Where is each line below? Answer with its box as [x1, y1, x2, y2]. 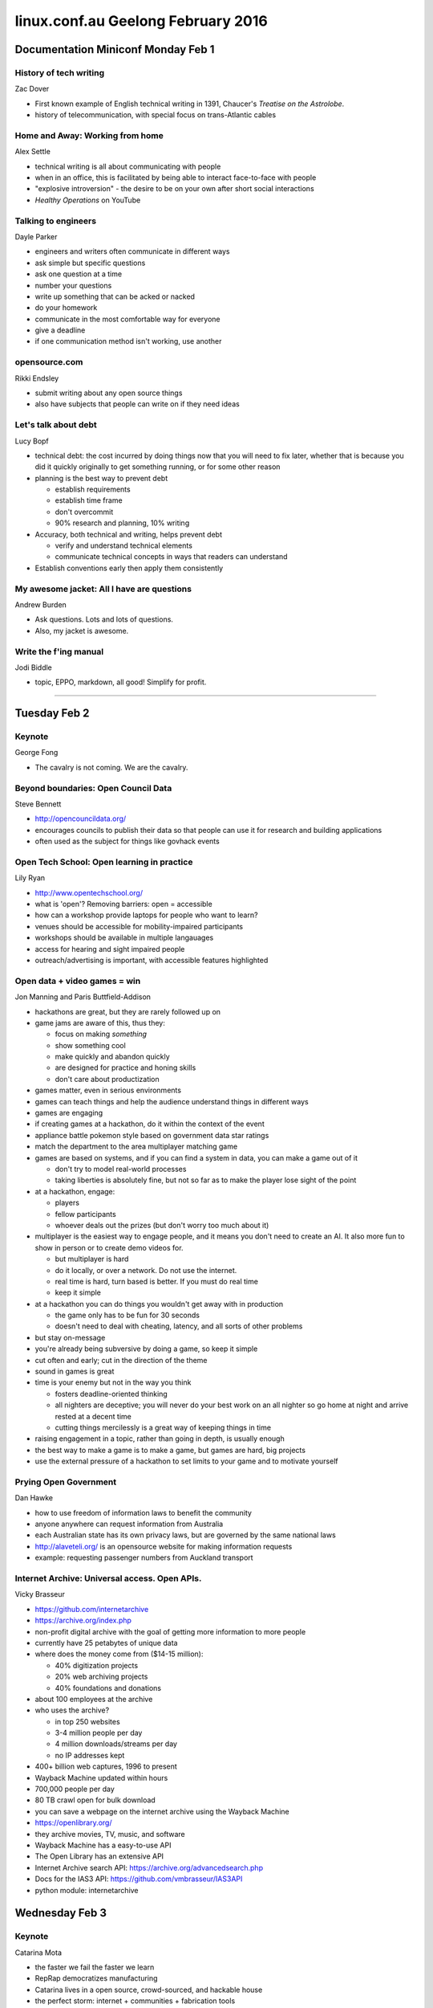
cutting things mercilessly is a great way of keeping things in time [55, 1422, 272, 1432]
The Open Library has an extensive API [34, 1851, 164, 1861]
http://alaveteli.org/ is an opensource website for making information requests [34, 1541, 293, 1551]
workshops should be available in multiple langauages [34, 933, 214, 943]
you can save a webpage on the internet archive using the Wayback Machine [34, 1806, 289, 1816]
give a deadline [34, 325, 86, 335]
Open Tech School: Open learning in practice [14, 856, 193, 867]
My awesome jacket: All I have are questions [14, 583, 192, 594]
